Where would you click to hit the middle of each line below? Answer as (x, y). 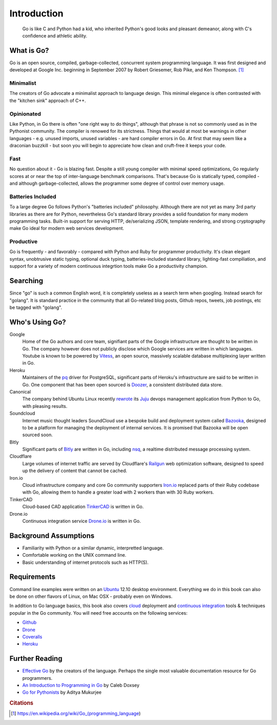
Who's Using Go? (38, 322)
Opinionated (25, 114)
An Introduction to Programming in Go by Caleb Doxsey (81, 685)
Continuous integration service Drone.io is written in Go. (82, 521)
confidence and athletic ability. (55, 35)
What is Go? (29, 51)
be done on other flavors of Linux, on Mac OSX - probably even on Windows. (91, 596)
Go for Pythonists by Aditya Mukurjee (62, 692)
